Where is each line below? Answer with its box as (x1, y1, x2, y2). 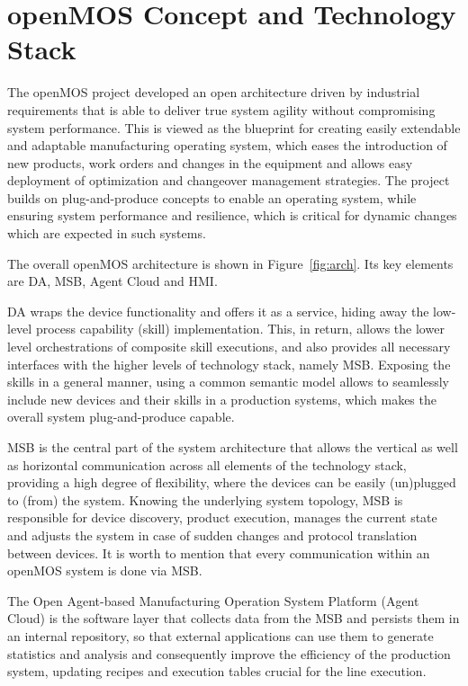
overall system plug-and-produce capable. (7, 407, 235, 426)
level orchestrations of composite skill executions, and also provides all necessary (7, 337, 451, 356)
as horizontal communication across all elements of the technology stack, (7, 455, 407, 474)
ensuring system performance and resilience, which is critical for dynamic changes (7, 206, 457, 225)
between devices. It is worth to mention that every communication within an (7, 543, 430, 562)
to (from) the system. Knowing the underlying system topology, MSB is (7, 490, 403, 509)
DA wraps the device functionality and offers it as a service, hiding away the (7, 301, 429, 320)
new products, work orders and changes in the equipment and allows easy (7, 153, 413, 172)
